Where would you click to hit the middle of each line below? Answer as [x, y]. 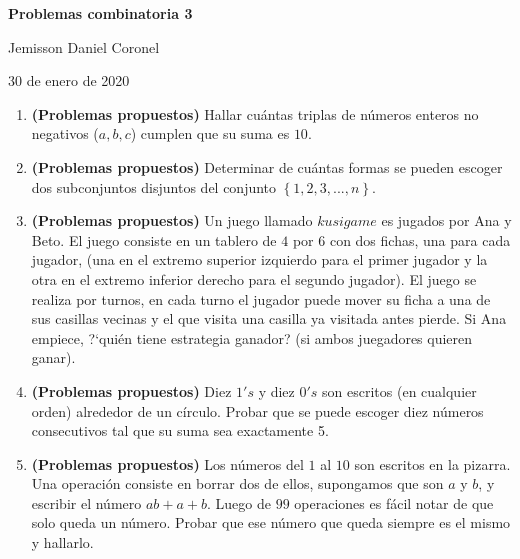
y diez [276, 390]
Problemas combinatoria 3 [100, 13]
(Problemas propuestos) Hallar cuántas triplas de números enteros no [255, 113]
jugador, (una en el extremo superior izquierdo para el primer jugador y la [259, 259]
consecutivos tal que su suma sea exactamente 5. [180, 430]
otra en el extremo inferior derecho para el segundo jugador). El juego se [254, 278]
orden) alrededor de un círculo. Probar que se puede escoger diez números [257, 410]
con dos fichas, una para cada [420, 239]
